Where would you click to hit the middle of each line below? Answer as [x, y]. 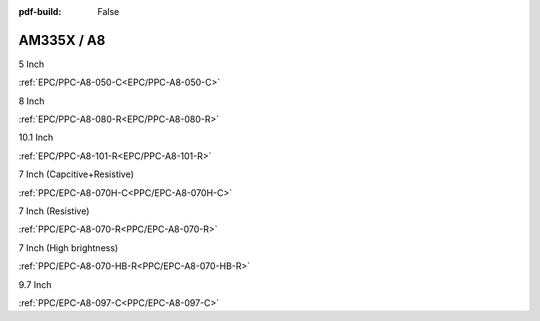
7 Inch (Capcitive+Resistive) [76, 174]
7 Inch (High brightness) [68, 247]
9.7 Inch [35, 284]
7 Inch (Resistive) [54, 211]
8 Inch [31, 101]
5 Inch [31, 64]
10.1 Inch [36, 137]
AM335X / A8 [62, 40]
